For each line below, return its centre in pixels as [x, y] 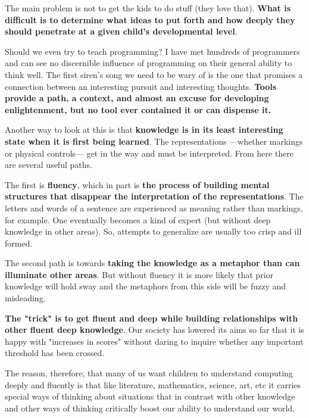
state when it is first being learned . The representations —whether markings [154, 141]
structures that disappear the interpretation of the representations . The [154, 196]
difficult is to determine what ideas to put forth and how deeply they [150, 19]
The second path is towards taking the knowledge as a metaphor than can [152, 263]
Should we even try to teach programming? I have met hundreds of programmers [152, 51]
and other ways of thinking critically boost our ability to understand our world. [150, 408]
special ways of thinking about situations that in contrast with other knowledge [150, 396]
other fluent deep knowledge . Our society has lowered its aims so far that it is [154, 330]
